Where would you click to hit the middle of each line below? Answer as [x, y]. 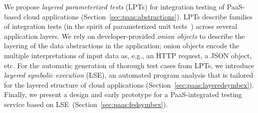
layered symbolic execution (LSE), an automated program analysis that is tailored [129, 75]
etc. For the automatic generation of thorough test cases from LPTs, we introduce [129, 65]
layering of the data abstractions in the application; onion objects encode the [122, 46]
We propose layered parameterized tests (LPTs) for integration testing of [114, 6]
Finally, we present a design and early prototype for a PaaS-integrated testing [123, 94]
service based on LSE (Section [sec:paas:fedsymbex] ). [86, 104]
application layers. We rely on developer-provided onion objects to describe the [125, 36]
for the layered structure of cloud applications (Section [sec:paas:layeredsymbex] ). [129, 84]
